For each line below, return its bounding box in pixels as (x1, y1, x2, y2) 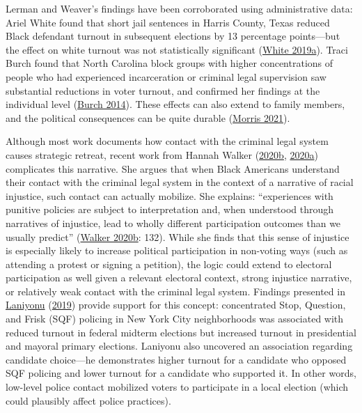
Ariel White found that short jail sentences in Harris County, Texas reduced (6, 15, 330, 29)
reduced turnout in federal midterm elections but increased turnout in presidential (6, 325, 356, 339)
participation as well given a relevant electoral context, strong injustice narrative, (6, 270, 352, 285)
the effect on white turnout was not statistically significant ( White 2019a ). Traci (6, 42, 348, 56)
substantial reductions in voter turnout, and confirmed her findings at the (6, 83, 320, 98)
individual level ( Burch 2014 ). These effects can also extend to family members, (6, 97, 345, 111)
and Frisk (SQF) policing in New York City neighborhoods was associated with (6, 311, 344, 326)
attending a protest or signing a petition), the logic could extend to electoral (6, 256, 332, 271)
